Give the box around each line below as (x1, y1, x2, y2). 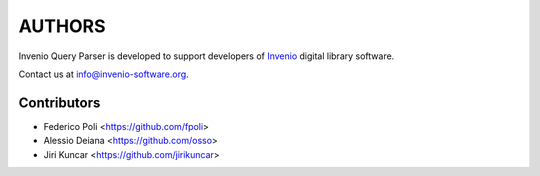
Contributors (18, 94, 101, 111)
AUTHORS (18, 15, 106, 37)
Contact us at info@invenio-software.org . (18, 68, 189, 80)
